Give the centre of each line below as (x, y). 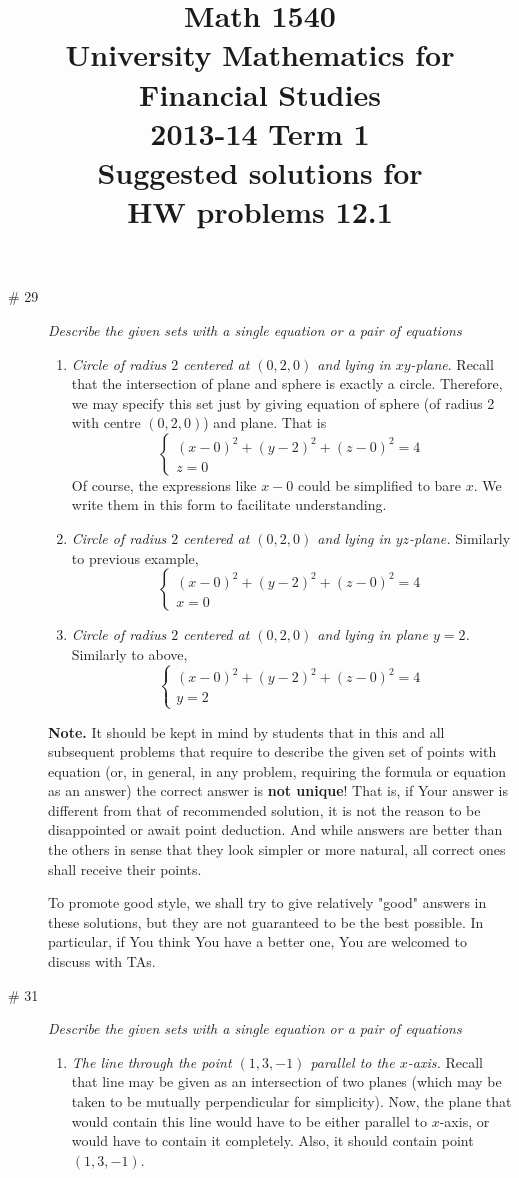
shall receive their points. (125, 868)
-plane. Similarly (460, 538)
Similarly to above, (129, 653)
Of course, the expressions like (164, 484)
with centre (106, 422)
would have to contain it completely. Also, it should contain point (272, 1140)
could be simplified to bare (379, 484)
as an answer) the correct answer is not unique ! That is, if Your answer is (278, 790)
